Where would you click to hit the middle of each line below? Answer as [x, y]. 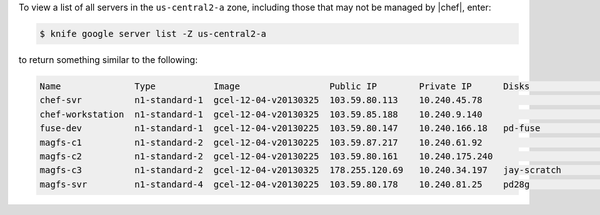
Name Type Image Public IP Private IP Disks [284, 86]
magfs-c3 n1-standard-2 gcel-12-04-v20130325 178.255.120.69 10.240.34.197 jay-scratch [300, 170]
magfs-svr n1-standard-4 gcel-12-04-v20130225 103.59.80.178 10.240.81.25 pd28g [284, 184]
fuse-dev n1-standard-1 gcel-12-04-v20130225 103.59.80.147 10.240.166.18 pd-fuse [290, 128]
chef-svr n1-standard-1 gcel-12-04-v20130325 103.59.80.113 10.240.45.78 [261, 100]
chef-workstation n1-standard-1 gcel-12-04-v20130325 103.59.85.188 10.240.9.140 [261, 114]
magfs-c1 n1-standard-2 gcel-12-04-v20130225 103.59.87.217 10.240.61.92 [261, 142]
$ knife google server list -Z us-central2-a [153, 33]
